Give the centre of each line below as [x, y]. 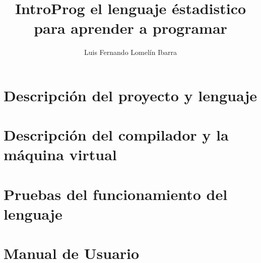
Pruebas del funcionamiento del [116, 194]
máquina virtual [60, 154]
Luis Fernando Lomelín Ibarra [130, 52]
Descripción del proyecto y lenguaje [130, 95]
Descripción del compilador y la [116, 135]
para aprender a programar [130, 28]
